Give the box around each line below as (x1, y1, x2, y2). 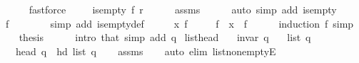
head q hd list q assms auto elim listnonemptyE (15, 43, 276, 58)
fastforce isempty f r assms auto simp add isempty (29, 2, 337, 16)
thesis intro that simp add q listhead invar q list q (19, 30, 311, 45)
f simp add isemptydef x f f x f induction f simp (5, 16, 354, 30)
